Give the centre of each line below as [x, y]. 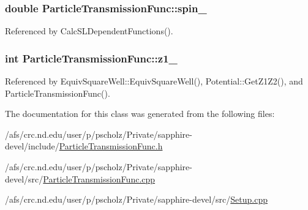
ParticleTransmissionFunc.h [111, 146]
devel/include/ [32, 146]
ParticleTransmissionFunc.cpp [99, 178]
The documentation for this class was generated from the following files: [140, 114]
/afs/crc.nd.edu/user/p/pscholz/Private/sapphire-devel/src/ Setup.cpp [136, 199]
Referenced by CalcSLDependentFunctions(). [89, 31]
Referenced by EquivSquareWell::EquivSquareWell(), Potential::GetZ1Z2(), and [154, 81]
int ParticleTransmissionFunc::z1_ [91, 58]
